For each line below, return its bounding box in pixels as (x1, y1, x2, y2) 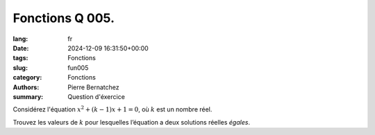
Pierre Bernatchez (67, 83, 119, 91)
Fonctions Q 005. (12, 10, 115, 26)
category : (12, 73, 42, 82)
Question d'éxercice (67, 92, 125, 100)
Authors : (12, 83, 40, 91)
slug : (12, 63, 28, 72)
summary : (12, 92, 44, 100)
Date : (12, 44, 29, 52)
